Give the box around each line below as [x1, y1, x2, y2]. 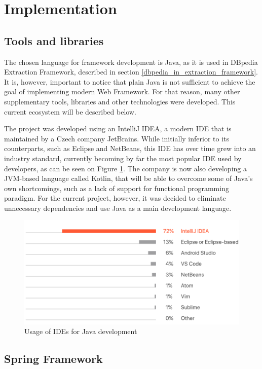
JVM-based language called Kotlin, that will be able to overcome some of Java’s [4, 173, 253, 183]
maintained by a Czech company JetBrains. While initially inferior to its [4, 133, 230, 143]
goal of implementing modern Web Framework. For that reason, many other [4, 86, 240, 97]
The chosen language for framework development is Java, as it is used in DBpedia [4, 56, 258, 67]
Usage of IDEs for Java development [24, 326, 137, 337]
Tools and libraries [4, 32, 104, 48]
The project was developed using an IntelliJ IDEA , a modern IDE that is [4, 123, 232, 134]
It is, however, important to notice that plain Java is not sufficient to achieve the [4, 76, 255, 87]
